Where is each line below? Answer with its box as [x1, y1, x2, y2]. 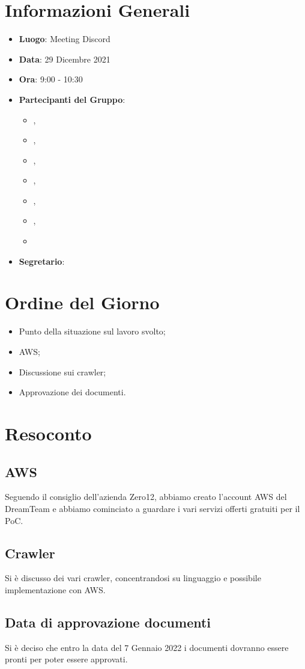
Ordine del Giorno [5, 290, 160, 315]
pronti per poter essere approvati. [5, 653, 128, 665]
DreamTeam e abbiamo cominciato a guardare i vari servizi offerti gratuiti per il [5, 502, 300, 514]
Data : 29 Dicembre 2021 [19, 52, 110, 65]
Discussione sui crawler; [19, 365, 106, 378]
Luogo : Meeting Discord [19, 32, 110, 45]
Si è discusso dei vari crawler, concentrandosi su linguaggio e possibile [5, 572, 261, 584]
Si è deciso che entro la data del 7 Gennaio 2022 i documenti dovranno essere [5, 641, 289, 653]
